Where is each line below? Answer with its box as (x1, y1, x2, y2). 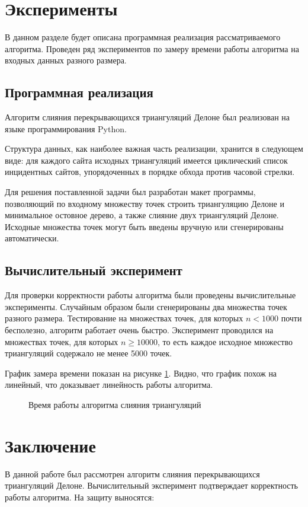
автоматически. (5, 232, 59, 244)
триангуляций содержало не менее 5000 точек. (5, 347, 172, 359)
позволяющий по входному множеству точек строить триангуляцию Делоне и (5, 197, 284, 209)
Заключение (5, 433, 96, 457)
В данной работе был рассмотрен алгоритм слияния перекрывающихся (5, 467, 260, 480)
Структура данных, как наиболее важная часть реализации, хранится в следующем (5, 142, 303, 155)
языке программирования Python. (5, 122, 127, 135)
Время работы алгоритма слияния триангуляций (28, 398, 201, 410)
